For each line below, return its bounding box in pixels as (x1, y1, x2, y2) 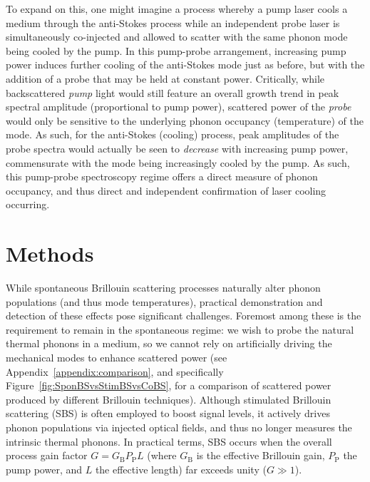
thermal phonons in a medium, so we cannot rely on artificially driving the (6, 336, 332, 351)
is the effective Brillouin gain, (196, 448, 325, 463)
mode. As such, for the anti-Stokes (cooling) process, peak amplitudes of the (6, 127, 339, 142)
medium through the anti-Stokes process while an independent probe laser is (6, 15, 340, 30)
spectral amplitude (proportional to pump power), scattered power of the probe (6, 99, 351, 114)
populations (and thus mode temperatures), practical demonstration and (6, 294, 323, 309)
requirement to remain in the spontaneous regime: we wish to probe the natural (6, 322, 354, 337)
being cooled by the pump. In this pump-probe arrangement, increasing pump (6, 43, 346, 58)
